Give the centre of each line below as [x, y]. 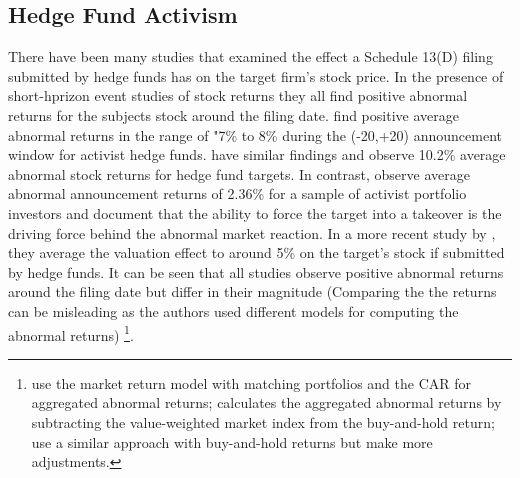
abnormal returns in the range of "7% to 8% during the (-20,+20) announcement [255, 134]
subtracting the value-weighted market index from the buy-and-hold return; [263, 421]
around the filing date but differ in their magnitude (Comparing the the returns [252, 291]
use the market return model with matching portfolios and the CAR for [251, 382]
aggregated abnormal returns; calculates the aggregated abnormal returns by [266, 402]
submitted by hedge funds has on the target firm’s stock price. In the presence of [256, 75]
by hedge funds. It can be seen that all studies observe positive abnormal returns [256, 271]
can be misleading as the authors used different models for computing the [233, 310]
